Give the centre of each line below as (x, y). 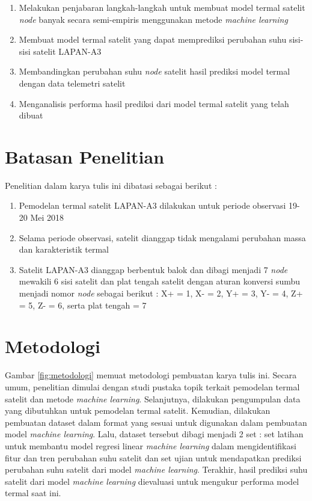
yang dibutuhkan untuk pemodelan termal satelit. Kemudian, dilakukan (138, 410)
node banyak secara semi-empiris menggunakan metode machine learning (153, 19)
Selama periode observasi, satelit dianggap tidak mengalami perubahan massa (162, 237)
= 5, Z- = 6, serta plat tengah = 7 (83, 305)
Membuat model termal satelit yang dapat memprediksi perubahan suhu (153, 39)
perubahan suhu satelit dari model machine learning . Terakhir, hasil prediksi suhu (156, 469)
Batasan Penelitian (85, 156)
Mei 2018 (47, 217)
